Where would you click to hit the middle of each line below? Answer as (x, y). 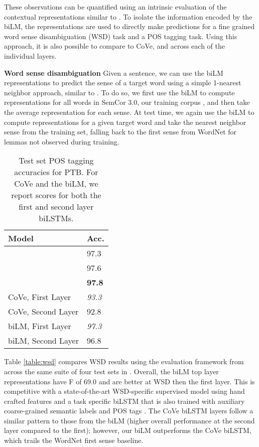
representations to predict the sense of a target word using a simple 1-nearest (123, 83)
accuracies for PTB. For (56, 172)
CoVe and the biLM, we (56, 184)
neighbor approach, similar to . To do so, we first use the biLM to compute (119, 92)
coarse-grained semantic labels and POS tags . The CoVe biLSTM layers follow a (129, 411)
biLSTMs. (56, 218)
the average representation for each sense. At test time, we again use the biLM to (129, 112)
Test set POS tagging (56, 161)
